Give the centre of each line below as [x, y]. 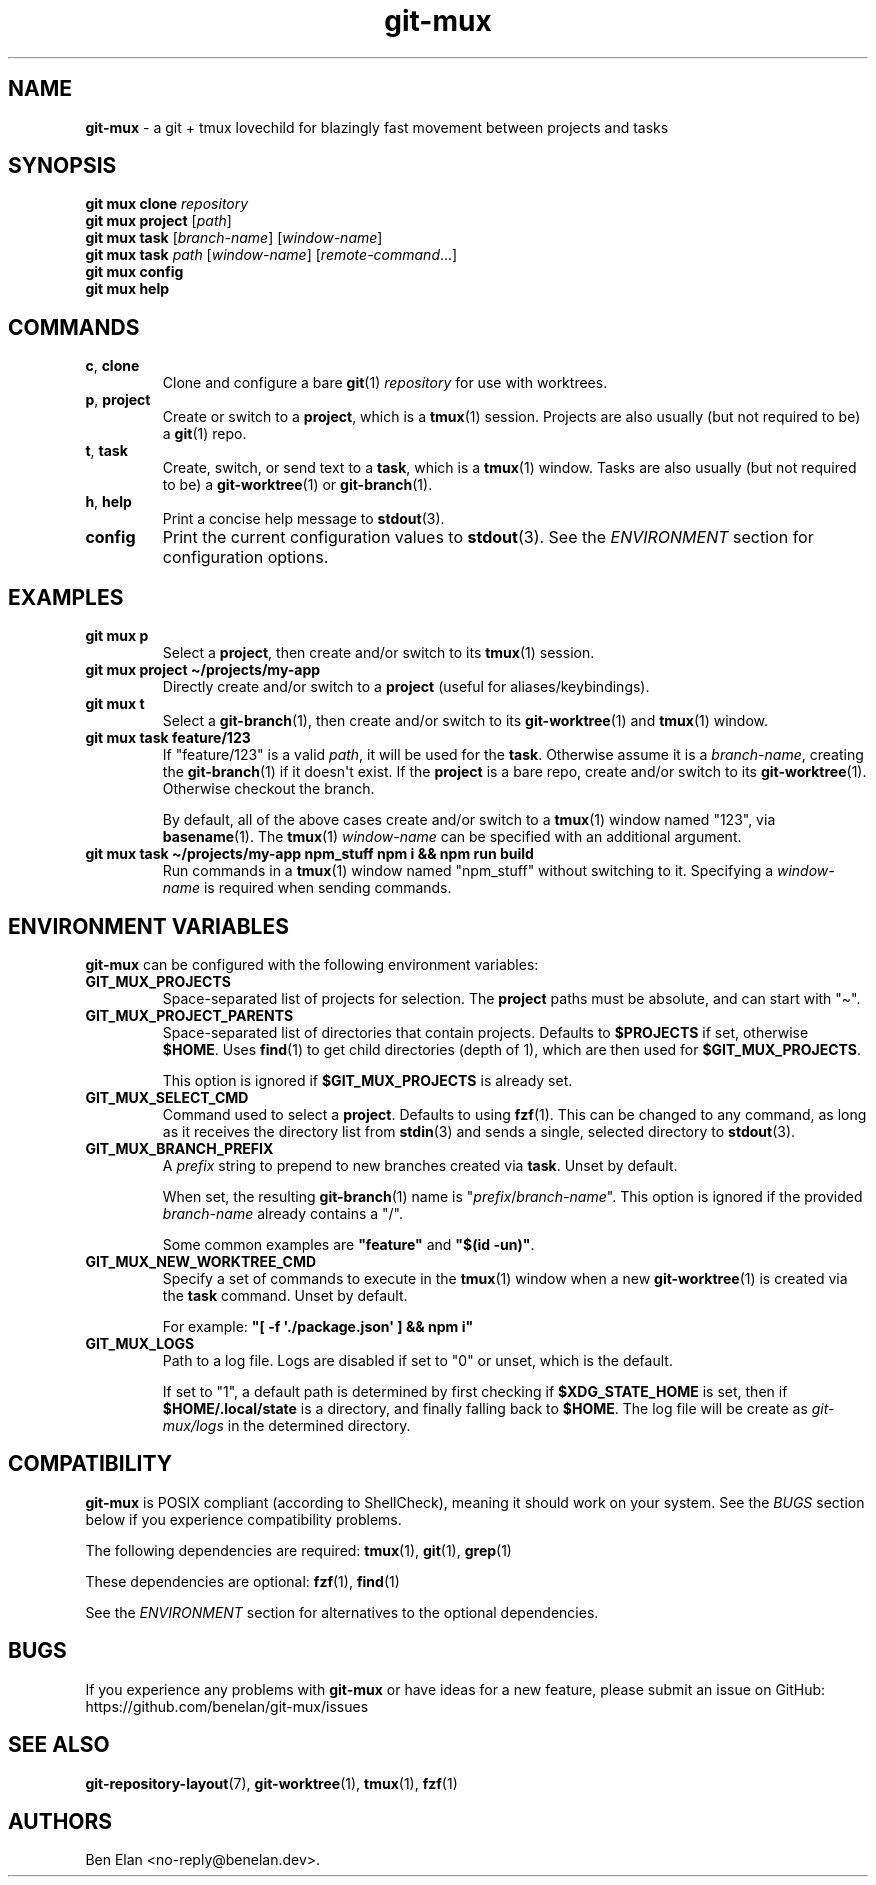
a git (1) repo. [204, 434]
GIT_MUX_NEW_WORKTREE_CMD [201, 1261]
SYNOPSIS [62, 166]
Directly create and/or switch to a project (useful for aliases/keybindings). [406, 687]
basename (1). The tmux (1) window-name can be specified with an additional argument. [452, 837]
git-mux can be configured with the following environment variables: [312, 964]
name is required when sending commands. [307, 888]
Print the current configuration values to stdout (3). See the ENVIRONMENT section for [488, 537]
